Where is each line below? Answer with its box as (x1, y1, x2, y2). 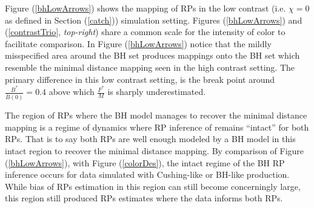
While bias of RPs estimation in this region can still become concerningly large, (5, 180, 301, 192)
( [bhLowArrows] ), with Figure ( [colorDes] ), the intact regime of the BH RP (5, 156, 285, 169)
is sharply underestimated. (107, 85, 206, 98)
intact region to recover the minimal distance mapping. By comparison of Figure (5, 144, 304, 157)
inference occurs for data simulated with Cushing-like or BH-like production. (5, 168, 290, 181)
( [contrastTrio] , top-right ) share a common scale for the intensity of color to (5, 25, 286, 38)
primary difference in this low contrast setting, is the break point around (5, 73, 275, 85)
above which (48, 85, 95, 98)
